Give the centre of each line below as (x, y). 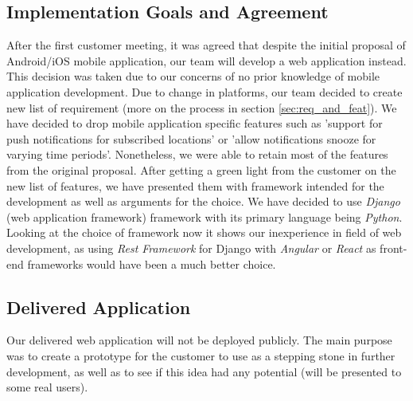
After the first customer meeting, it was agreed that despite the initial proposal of (206, 45)
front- (394, 248)
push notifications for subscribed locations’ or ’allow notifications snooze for (191, 138)
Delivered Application (99, 307)
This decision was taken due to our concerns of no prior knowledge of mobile (193, 76)
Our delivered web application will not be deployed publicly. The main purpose (199, 340)
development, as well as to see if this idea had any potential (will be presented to (204, 371)
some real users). (47, 387)
